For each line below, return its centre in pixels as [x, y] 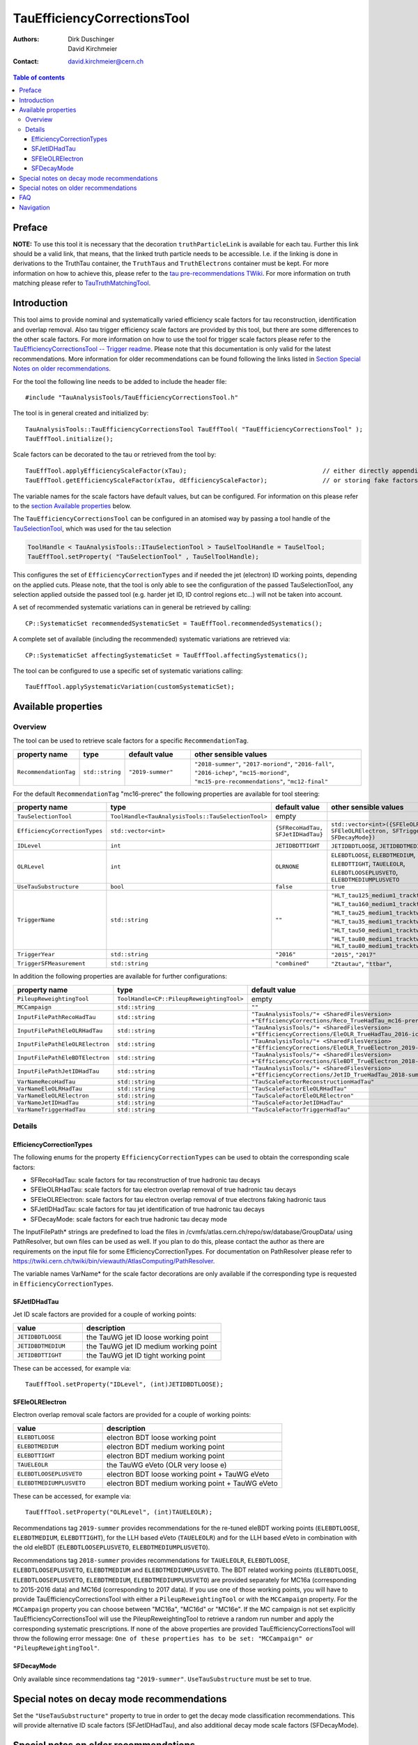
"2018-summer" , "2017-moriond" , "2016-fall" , [264, 763]
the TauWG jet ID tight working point [146, 1356]
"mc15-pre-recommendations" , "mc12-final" [261, 780]
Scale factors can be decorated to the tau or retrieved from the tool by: [115, 454]
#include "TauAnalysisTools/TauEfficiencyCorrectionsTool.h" [132, 397]
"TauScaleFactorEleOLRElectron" [303, 1096]
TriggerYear [36, 954]
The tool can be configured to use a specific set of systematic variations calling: [128, 671]
